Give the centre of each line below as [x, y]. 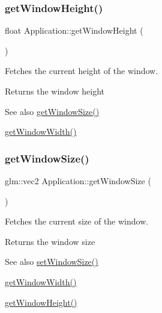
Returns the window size [50, 241]
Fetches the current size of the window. [77, 221]
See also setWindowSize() [52, 262]
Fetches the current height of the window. [82, 71]
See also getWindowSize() [52, 111]
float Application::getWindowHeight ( [74, 30]
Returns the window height [55, 91]
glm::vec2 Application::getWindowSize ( [78, 181]
